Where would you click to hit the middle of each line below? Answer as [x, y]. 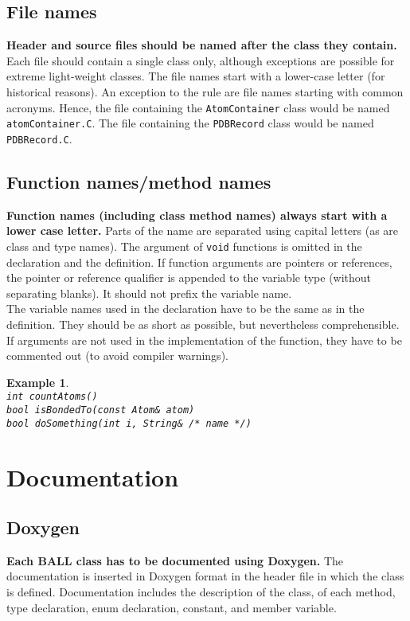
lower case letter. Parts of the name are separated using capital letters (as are [203, 230]
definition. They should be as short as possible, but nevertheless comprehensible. [203, 324]
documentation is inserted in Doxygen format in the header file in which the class [205, 576]
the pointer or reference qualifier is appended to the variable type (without [189, 277]
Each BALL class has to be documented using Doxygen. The [175, 560]
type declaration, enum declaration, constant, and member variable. [172, 607]
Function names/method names [139, 181]
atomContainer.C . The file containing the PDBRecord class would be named [190, 123]
